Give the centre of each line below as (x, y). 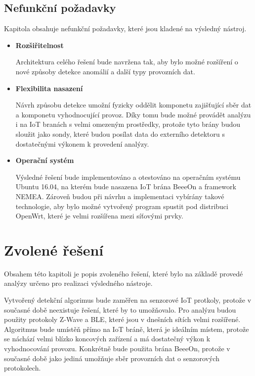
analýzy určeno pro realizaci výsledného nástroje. (78, 283)
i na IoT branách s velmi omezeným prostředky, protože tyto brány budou (128, 124)
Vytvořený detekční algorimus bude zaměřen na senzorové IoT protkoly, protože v (128, 300)
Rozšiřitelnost (40, 45)
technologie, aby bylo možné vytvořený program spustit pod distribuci (122, 206)
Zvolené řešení (54, 249)
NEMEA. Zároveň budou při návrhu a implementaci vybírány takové (120, 196)
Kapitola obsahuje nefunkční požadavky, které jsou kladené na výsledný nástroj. (125, 28)
